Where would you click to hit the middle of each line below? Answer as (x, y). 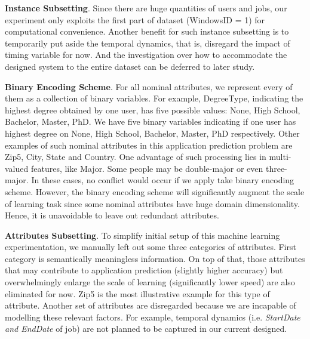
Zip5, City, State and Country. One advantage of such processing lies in (136, 157)
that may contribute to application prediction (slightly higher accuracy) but (144, 270)
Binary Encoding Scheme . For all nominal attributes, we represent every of (149, 86)
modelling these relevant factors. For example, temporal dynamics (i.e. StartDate (153, 317)
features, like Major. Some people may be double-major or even (147, 168)
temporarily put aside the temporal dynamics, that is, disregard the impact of (148, 43)
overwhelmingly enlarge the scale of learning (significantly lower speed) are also (150, 282)
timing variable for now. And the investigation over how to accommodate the (146, 55)
